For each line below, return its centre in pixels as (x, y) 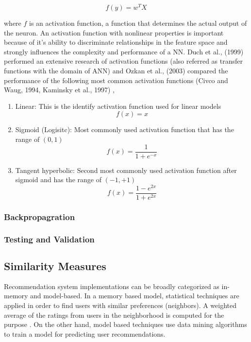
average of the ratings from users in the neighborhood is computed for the (114, 315)
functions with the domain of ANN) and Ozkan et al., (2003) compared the (116, 71)
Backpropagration (40, 216)
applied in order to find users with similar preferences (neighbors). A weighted (120, 305)
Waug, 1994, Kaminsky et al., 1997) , (59, 90)
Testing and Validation (49, 239)
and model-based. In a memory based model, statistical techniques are (135, 296)
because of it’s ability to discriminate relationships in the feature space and (116, 42)
